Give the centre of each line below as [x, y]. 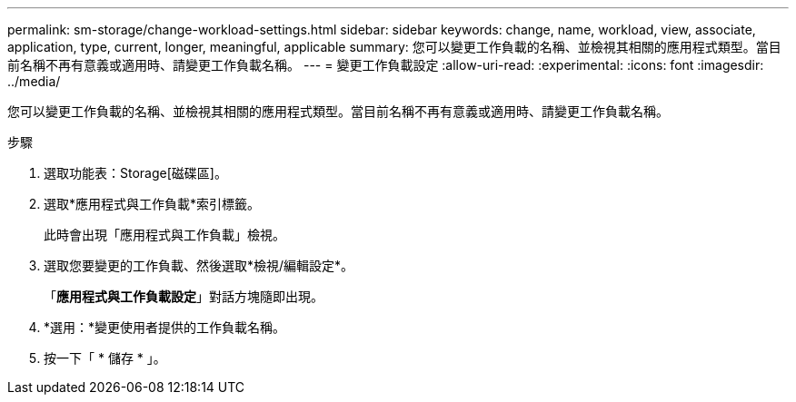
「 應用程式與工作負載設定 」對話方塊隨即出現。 [184, 296]
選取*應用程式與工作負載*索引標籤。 [152, 204]
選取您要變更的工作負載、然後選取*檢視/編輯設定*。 [199, 265]
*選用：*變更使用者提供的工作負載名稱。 [165, 327]
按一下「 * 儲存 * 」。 [105, 358]
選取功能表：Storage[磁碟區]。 [135, 173]
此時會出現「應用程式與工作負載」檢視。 [164, 235]
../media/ [34, 81]
